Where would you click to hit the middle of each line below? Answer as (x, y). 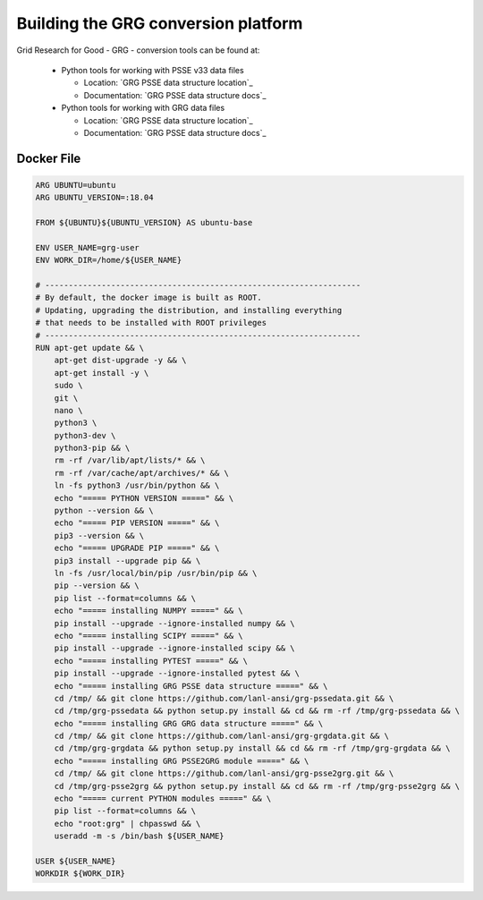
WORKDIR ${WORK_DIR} (80, 874)
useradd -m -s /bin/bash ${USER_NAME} (139, 836)
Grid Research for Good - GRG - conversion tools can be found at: (138, 50)
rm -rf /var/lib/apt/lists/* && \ (130, 460)
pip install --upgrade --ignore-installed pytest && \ (177, 674)
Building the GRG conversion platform (160, 23)
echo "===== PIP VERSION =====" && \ (137, 523)
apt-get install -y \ (102, 373)
